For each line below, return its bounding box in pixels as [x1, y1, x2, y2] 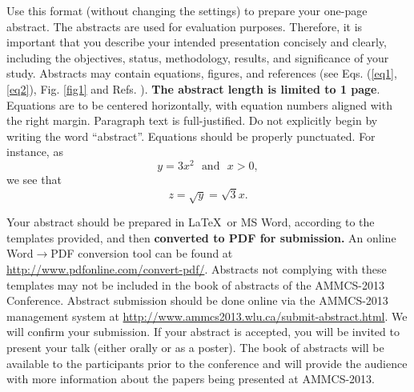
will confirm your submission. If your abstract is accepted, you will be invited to [6, 323, 400, 340]
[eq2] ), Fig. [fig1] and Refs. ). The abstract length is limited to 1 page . [6, 80, 380, 97]
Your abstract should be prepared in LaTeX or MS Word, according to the [6, 214, 375, 230]
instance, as [6, 143, 63, 160]
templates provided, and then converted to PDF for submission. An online [6, 229, 396, 246]
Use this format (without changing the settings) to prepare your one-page [6, 2, 368, 18]
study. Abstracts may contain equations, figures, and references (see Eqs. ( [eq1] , [6, 65, 397, 82]
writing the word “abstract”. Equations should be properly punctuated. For [6, 127, 376, 144]
